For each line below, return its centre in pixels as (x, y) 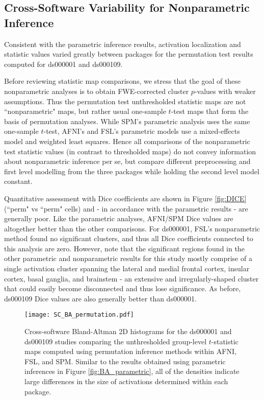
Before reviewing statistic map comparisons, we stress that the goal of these (123, 81)
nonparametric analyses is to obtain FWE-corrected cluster (97, 91)
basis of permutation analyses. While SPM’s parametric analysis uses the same (127, 121)
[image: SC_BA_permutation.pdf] (79, 315)
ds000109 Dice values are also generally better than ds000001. (100, 298)
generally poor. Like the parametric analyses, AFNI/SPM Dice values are (119, 218)
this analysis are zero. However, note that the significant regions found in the (124, 248)
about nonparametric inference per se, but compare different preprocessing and (127, 161)
